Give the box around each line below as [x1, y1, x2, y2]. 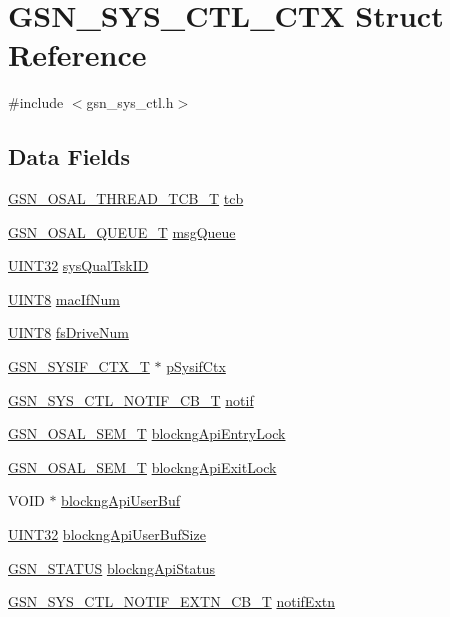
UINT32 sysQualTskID [8, 255, 149, 276]
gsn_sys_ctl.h [86, 92, 174, 113]
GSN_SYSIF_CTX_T [8, 356, 150, 377]
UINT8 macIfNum [8, 288, 121, 309]
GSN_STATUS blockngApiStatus [8, 557, 216, 578]
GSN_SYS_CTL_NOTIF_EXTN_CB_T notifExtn [8, 591, 336, 612]
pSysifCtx [166, 356, 226, 377]
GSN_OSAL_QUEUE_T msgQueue [8, 221, 236, 242]
